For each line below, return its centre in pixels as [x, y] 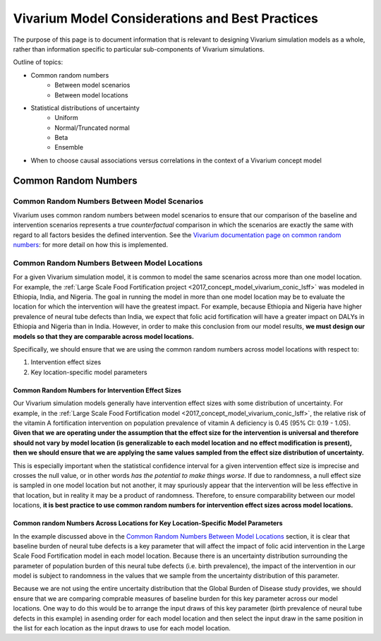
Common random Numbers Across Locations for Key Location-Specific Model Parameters [148, 523]
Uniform [66, 118]
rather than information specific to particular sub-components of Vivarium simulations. [139, 49]
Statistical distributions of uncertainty [85, 108]
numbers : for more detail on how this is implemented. [91, 245]
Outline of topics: [38, 62]
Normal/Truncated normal [92, 128]
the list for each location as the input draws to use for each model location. [122, 628]
